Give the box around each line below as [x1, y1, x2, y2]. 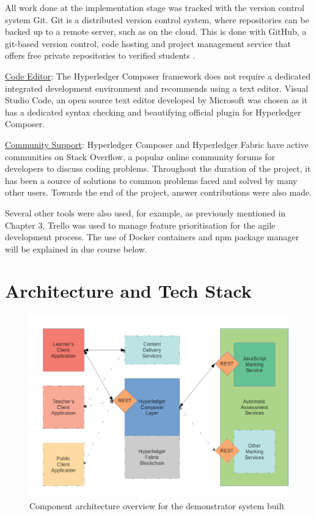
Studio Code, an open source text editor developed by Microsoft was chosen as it [5, 94, 308, 106]
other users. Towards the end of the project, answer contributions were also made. [5, 186, 312, 199]
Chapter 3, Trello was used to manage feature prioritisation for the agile [5, 218, 276, 231]
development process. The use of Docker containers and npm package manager [5, 230, 299, 243]
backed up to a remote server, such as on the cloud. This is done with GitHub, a [5, 25, 307, 38]
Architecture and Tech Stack [5, 278, 252, 303]
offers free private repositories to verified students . [5, 49, 196, 62]
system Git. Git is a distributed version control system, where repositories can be [5, 13, 309, 26]
